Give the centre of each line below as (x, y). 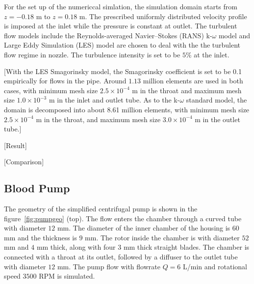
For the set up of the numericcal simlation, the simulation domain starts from (121, 6)
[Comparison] (24, 162)
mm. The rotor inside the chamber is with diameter (162, 237)
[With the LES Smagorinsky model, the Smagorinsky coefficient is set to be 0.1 (123, 71)
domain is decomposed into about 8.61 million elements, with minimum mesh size (127, 109)
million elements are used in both (193, 81)
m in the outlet (217, 119)
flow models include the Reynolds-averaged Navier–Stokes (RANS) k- (108, 35)
